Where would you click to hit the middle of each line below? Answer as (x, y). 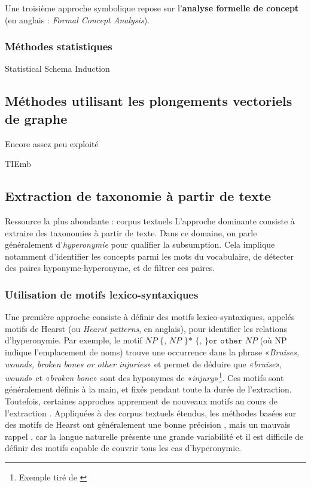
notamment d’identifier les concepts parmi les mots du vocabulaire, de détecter (150, 256)
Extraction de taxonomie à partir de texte (138, 196)
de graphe (36, 118)
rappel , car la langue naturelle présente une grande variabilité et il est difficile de (154, 436)
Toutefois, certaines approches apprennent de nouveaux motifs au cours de (141, 401)
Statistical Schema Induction (57, 69)
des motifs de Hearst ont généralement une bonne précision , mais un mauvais (148, 424)
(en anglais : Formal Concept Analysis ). (77, 19)
